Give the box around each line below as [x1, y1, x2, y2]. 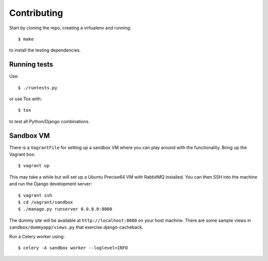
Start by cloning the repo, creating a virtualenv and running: [9, 25, 132, 31]
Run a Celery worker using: [9, 233, 65, 239]
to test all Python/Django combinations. [9, 118, 90, 124]
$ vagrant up [18, 163, 50, 169]
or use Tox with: [9, 96, 42, 102]
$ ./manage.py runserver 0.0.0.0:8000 [18, 206, 113, 212]
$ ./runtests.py [18, 85, 58, 90]
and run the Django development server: [9, 181, 92, 187]
